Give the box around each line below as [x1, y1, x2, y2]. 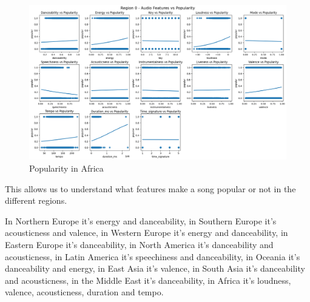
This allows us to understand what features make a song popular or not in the [5, 182, 296, 195]
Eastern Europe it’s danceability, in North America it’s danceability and [5, 238, 274, 251]
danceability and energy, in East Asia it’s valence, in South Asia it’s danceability [5, 262, 305, 275]
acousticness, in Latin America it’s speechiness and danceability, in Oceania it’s [5, 250, 300, 263]
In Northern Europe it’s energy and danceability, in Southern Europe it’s [5, 214, 277, 227]
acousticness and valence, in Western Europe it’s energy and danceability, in [5, 226, 288, 239]
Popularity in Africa [29, 162, 104, 175]
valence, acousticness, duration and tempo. [5, 286, 164, 298]
